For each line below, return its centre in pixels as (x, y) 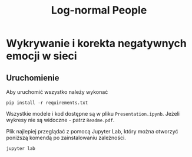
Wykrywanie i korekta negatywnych (96, 43)
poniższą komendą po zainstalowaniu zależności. (66, 138)
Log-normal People (99, 10)
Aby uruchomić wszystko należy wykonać (57, 92)
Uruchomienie (33, 78)
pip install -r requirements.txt (47, 103)
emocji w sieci (42, 56)
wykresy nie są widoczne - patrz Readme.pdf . (60, 120)
